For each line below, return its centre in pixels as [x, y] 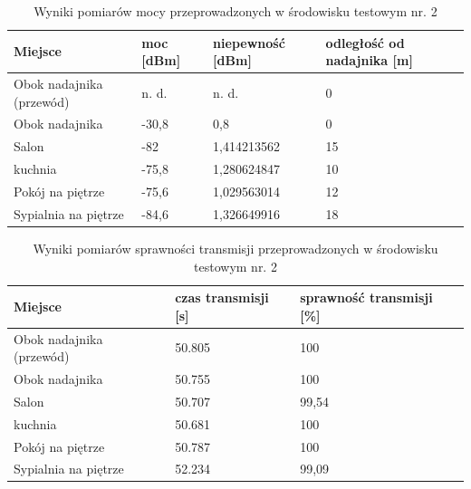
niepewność [249, 42]
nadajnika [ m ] [369, 60]
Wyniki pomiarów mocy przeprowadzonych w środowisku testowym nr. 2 [235, 11]
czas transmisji [222, 297]
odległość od [365, 42]
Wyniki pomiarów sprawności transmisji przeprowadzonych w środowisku [235, 248]
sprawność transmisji [366, 297]
